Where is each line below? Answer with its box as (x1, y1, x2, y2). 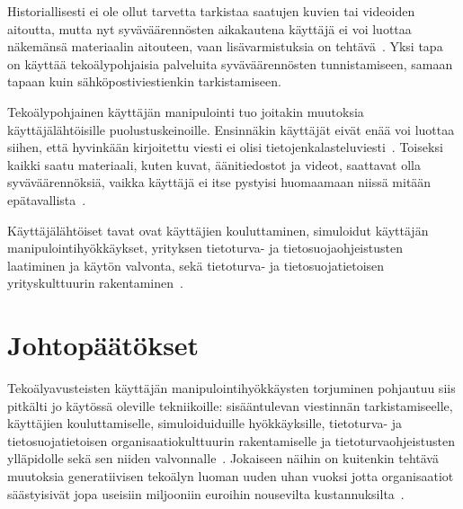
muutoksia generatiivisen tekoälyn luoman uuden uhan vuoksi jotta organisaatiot (7, 467, 454, 485)
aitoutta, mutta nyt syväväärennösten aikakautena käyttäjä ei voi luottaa (7, 19, 412, 38)
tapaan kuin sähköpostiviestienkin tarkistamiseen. (7, 72, 281, 91)
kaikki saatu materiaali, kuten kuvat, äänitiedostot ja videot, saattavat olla (7, 155, 421, 174)
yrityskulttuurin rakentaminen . (7, 273, 183, 292)
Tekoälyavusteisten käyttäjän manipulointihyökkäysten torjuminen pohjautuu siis (7, 379, 456, 397)
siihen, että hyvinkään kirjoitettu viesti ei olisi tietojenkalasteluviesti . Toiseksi (7, 138, 443, 156)
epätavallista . (7, 190, 86, 209)
